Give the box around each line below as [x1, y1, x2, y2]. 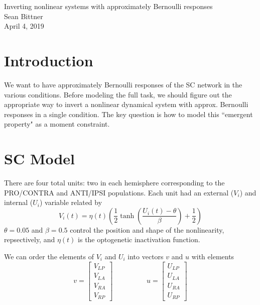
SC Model [4, 148, 75, 169]
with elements [191, 251, 234, 261]
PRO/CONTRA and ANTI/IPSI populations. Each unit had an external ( [4, 187, 234, 197]
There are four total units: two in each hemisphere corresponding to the [4, 177, 225, 187]
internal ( [4, 197, 33, 208]
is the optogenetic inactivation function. [78, 234, 200, 245]
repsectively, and [4, 234, 55, 245]
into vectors [127, 251, 164, 261]
